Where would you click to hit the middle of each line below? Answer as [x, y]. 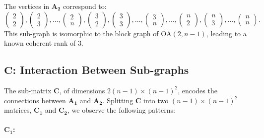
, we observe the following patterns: [121, 110]
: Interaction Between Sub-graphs [101, 70]
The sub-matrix [28, 90]
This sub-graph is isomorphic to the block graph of [81, 33]
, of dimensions [82, 90]
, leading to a [226, 33]
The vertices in [27, 6]
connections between [35, 100]
